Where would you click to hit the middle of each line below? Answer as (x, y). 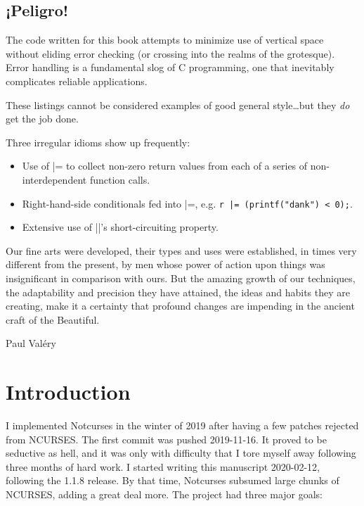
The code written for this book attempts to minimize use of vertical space (165, 40)
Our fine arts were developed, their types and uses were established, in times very (181, 250)
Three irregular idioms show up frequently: (98, 142)
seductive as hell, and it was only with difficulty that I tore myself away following (181, 453)
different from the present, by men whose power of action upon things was (165, 264)
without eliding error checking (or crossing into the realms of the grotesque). (170, 53)
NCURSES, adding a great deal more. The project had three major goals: (164, 494)
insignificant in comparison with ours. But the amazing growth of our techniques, (181, 278)
